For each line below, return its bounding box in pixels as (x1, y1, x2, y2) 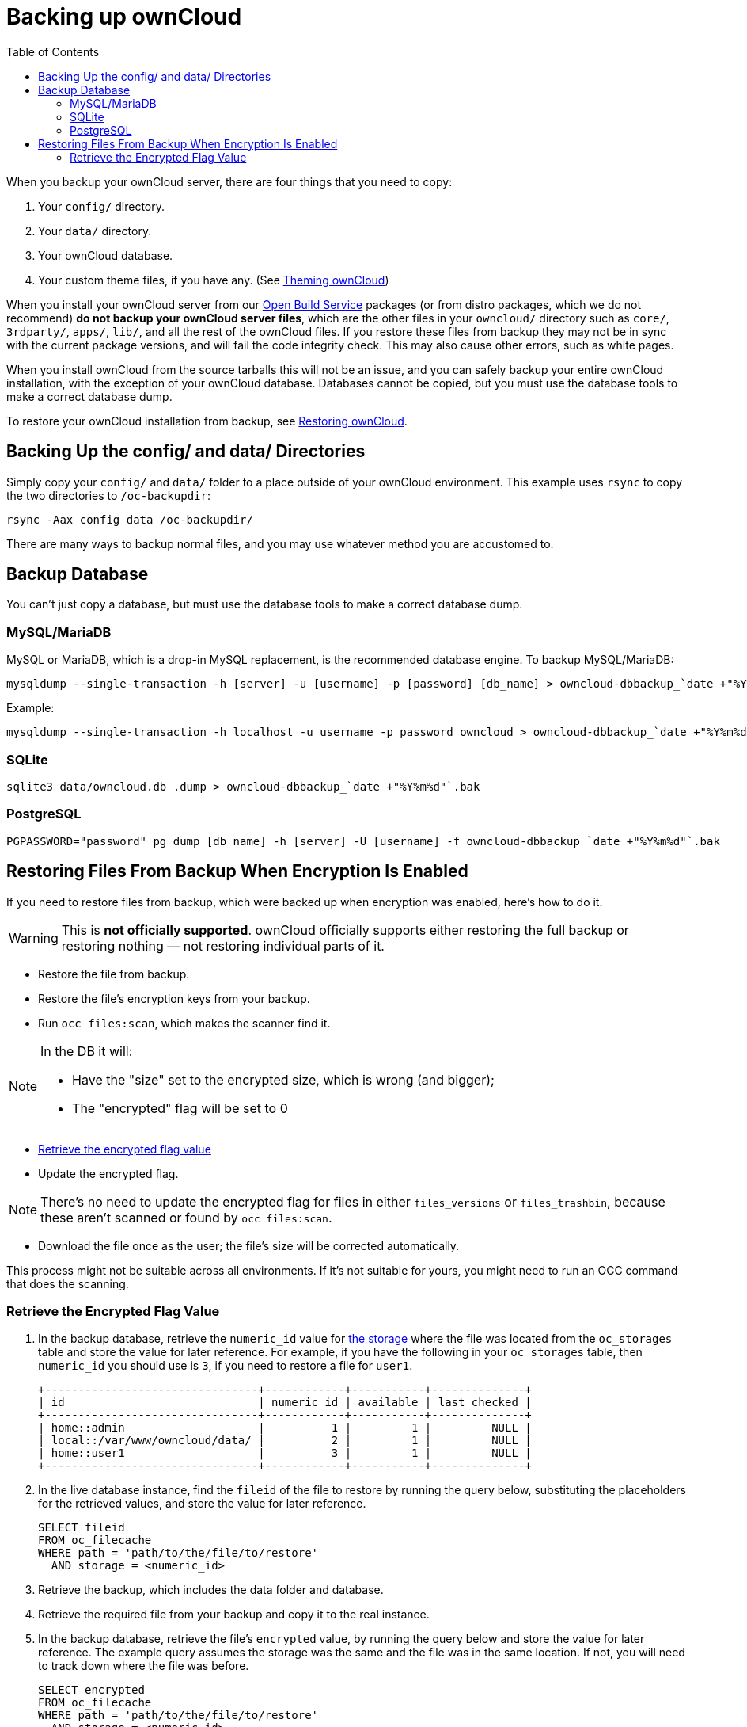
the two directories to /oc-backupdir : (6, 488, 210, 502)
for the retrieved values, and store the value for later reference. (38, 1496, 366, 1511)
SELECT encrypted (38, 1683, 145, 1697)
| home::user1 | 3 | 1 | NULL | (38, 1447, 532, 1460)
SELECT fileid (38, 1521, 125, 1534)
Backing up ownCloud (6, 3, 242, 30)
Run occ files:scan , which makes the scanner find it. (38, 1016, 331, 1030)
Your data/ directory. (38, 223, 152, 238)
